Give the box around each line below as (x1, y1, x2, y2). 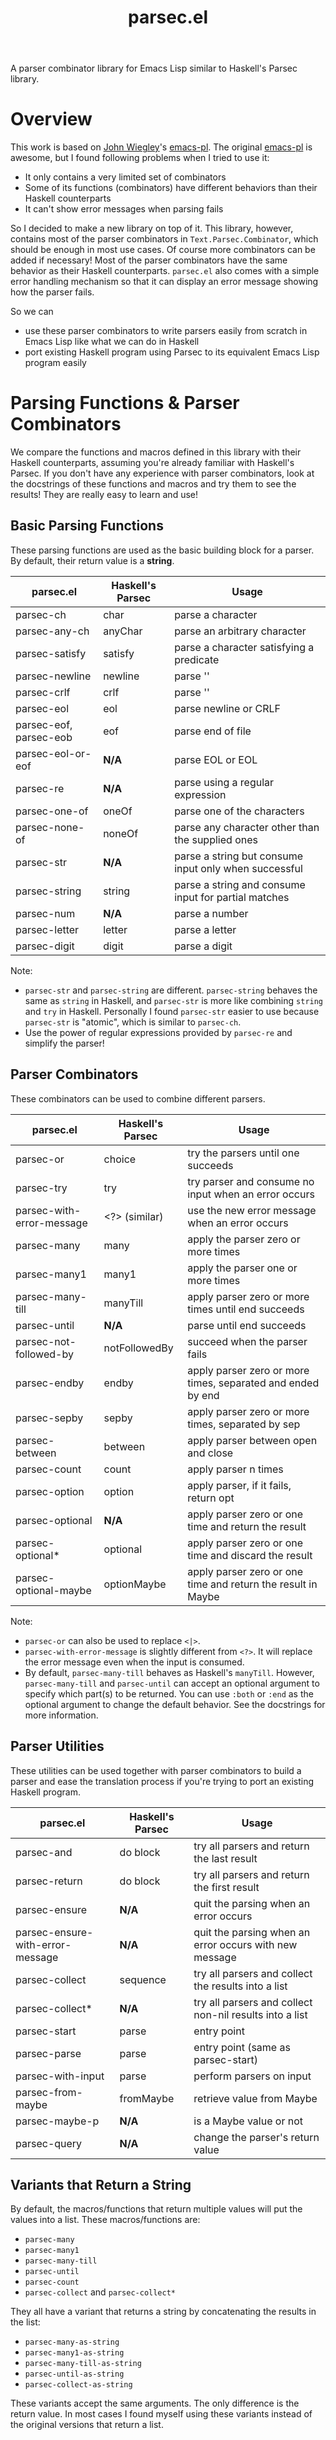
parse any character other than (174, 820, 320, 834)
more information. (24, 1709, 99, 1721)
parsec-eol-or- (15, 746, 92, 760)
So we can (10, 306, 54, 318)
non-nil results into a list (193, 2007, 308, 2021)
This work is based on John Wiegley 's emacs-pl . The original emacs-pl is (10, 141, 313, 153)
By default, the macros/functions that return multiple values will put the (10, 2203, 303, 2215)
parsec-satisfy (15, 646, 87, 660)
